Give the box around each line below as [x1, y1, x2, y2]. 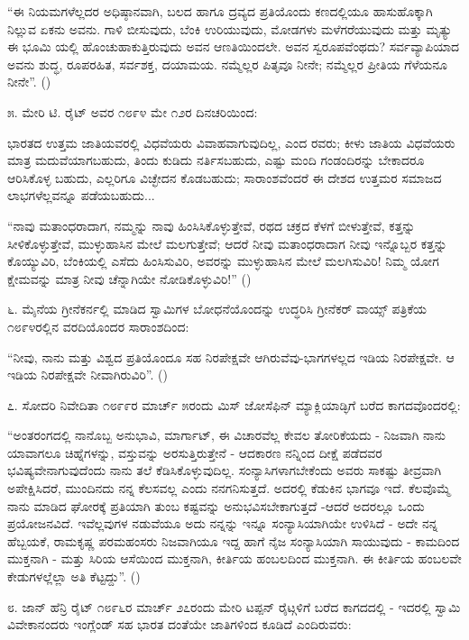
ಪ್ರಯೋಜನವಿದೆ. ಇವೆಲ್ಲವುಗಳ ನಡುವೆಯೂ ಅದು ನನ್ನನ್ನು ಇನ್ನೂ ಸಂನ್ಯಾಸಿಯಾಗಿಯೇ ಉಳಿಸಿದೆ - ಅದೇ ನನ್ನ [7, 514, 438, 533]
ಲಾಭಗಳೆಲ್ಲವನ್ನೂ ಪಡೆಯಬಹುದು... [7, 186, 155, 205]
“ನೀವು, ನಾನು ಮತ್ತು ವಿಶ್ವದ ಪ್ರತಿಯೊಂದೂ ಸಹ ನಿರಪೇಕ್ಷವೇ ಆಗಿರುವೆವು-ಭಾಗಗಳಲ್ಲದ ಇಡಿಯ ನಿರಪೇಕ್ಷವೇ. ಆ [7, 347, 455, 366]
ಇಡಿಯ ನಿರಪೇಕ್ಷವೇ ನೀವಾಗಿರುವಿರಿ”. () [7, 365, 168, 384]
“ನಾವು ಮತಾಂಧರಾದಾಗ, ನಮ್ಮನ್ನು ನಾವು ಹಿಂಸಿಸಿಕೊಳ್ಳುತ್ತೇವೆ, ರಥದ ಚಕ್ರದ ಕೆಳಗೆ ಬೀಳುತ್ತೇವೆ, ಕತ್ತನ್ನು [7, 215, 416, 234]
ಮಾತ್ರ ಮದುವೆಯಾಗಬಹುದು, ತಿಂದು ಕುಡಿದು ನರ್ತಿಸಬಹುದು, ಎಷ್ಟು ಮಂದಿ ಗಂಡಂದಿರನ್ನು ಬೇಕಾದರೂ [7, 151, 425, 169]
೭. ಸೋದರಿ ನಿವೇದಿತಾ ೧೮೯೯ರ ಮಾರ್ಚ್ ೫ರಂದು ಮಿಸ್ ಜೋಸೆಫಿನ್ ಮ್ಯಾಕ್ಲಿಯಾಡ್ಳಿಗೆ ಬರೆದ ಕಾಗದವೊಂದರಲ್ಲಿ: [7, 395, 461, 414]
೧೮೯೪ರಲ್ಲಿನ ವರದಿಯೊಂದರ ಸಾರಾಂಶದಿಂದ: [7, 316, 189, 335]
